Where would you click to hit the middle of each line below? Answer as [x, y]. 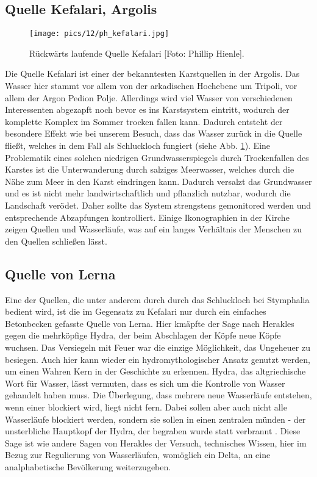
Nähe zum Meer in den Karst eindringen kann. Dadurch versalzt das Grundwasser [158, 181]
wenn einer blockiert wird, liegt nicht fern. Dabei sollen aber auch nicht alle [146, 407]
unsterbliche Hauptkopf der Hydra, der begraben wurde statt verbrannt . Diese [153, 431]
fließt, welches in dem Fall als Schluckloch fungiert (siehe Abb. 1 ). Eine [138, 145]
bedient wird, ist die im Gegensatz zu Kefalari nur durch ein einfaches [136, 311]
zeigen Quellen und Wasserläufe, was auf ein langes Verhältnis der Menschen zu [154, 229]
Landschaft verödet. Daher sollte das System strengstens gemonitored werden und [158, 205]
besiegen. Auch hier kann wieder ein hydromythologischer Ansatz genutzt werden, [158, 359]
